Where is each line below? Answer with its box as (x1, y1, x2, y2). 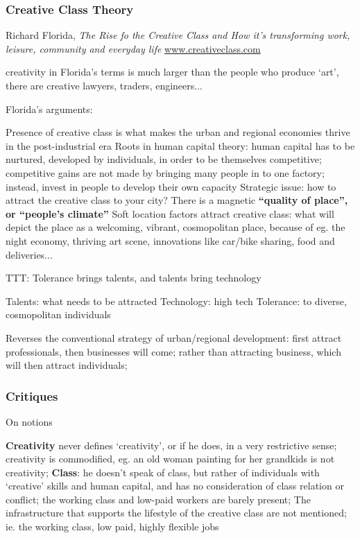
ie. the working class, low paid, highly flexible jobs (6, 519, 219, 534)
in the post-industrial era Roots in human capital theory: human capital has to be (6, 138, 355, 153)
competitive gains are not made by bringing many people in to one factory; (6, 165, 325, 180)
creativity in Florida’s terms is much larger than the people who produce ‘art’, (6, 64, 339, 79)
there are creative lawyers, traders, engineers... (6, 78, 203, 92)
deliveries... (6, 247, 53, 261)
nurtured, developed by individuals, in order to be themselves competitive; (6, 152, 322, 166)
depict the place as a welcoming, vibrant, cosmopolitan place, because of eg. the (6, 220, 345, 234)
